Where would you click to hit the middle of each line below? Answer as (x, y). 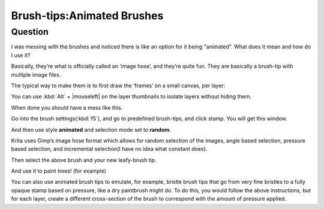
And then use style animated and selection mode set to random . (91, 129)
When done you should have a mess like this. (67, 107)
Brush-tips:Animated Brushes (87, 16)
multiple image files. (36, 74)
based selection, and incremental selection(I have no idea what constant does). (109, 149)
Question (30, 32)
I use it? (21, 55)
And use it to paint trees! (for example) (59, 171)
